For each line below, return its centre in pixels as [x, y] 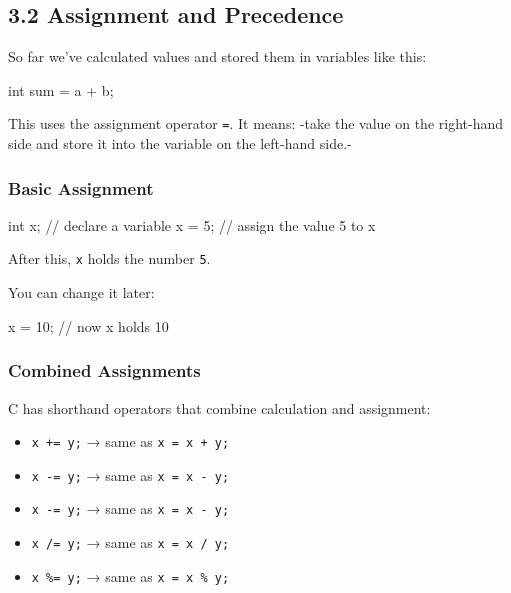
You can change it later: [81, 292]
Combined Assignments [104, 370]
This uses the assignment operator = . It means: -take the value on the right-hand [255, 123]
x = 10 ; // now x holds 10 [88, 325]
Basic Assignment [81, 187]
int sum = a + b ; [61, 89]
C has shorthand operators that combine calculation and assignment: [219, 407]
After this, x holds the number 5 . [109, 258]
